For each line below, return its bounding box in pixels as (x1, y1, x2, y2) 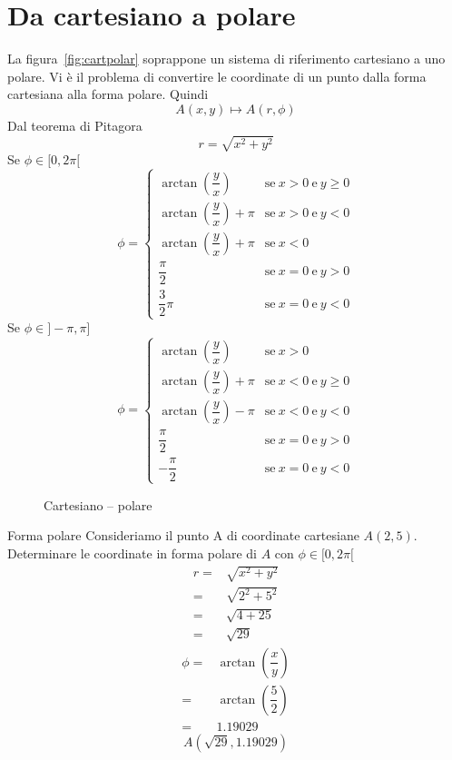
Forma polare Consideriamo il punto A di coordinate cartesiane (7, 526, 359, 545)
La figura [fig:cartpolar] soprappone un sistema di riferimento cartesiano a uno (7, 49, 446, 68)
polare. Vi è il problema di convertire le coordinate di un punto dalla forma (7, 66, 427, 85)
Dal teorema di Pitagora (7, 115, 142, 134)
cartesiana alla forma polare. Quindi (7, 84, 209, 104)
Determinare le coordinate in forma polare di (7, 543, 257, 562)
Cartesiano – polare (44, 495, 152, 514)
